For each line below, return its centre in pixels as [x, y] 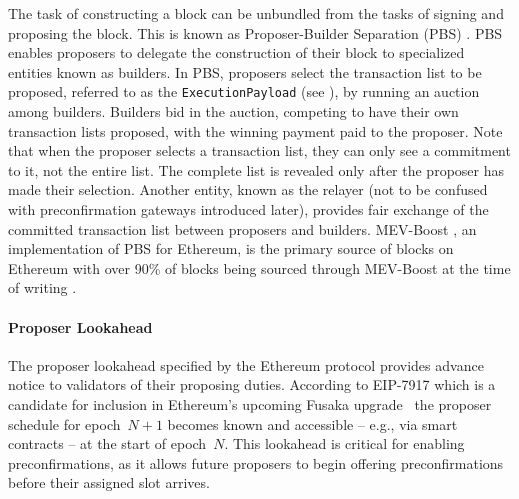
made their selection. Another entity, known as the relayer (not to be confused [248, 189]
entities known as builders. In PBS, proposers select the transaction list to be [245, 71]
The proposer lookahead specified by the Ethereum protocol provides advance [246, 364]
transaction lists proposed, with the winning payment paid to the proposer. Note [255, 130]
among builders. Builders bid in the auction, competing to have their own [233, 111]
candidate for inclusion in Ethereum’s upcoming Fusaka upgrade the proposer [250, 403]
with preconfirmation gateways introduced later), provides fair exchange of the [248, 209]
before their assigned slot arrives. [109, 482]
